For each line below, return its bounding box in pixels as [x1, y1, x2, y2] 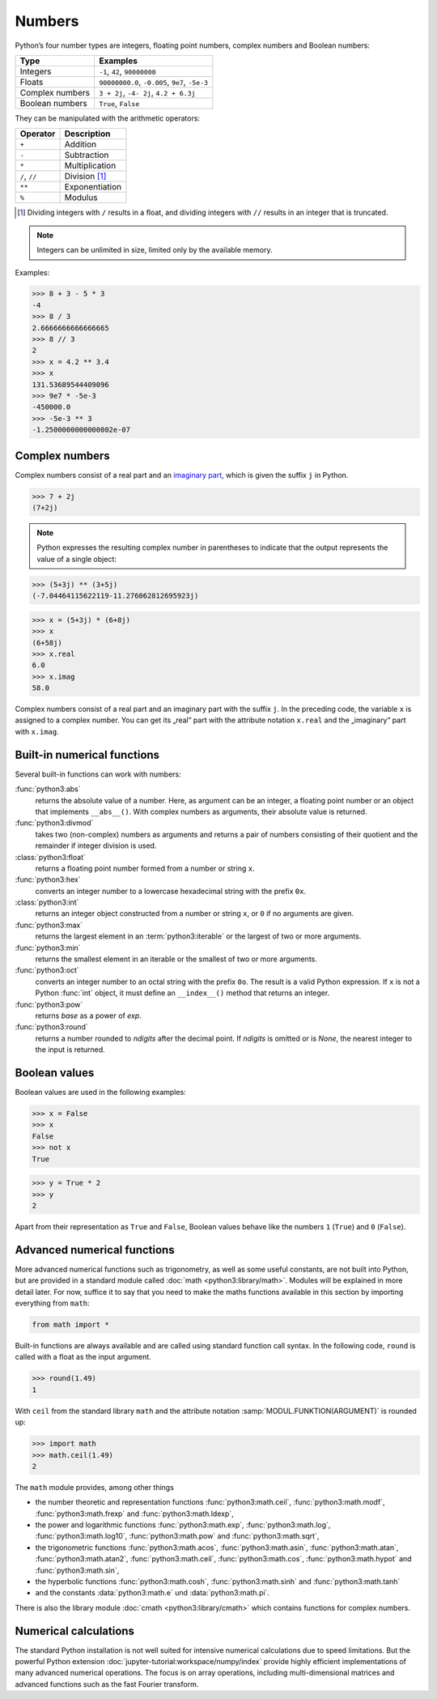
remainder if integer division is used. [35, 841, 157, 850]
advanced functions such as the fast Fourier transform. [15, 1679, 199, 1688]
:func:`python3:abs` [15, 784, 81, 794]
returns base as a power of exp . [35, 1011, 142, 1020]
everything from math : [15, 1298, 90, 1308]
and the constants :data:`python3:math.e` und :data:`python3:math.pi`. [35, 1588, 270, 1598]
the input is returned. [35, 1045, 105, 1054]
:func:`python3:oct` [15, 965, 80, 975]
